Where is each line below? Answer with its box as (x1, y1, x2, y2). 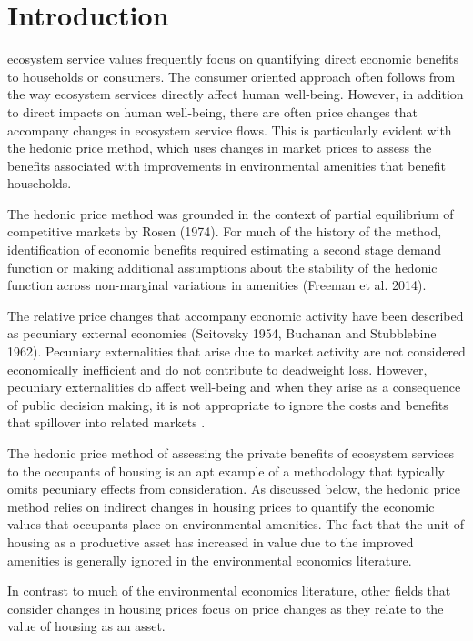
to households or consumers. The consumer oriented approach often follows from (7, 66, 456, 85)
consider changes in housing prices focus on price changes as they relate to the (7, 598, 444, 617)
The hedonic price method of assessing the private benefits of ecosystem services (7, 444, 455, 462)
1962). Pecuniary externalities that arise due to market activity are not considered (7, 342, 466, 361)
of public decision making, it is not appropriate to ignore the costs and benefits (7, 395, 448, 414)
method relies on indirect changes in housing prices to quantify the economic (7, 496, 435, 516)
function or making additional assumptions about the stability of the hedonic (7, 257, 438, 276)
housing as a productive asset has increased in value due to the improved (7, 532, 414, 551)
